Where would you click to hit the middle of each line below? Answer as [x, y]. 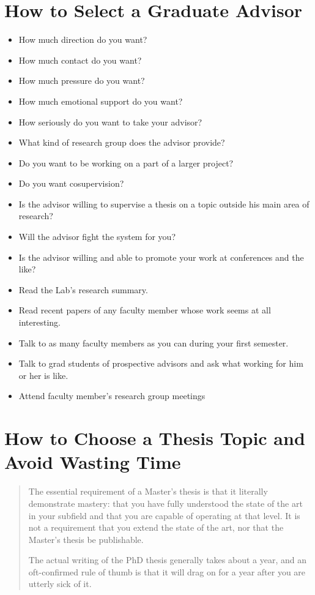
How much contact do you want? [80, 60]
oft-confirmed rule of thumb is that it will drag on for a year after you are [167, 571]
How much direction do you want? [83, 39]
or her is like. [43, 375]
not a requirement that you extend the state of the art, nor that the [156, 527]
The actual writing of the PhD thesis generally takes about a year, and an [167, 560]
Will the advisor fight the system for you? [97, 237]
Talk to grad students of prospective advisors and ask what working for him [161, 363]
